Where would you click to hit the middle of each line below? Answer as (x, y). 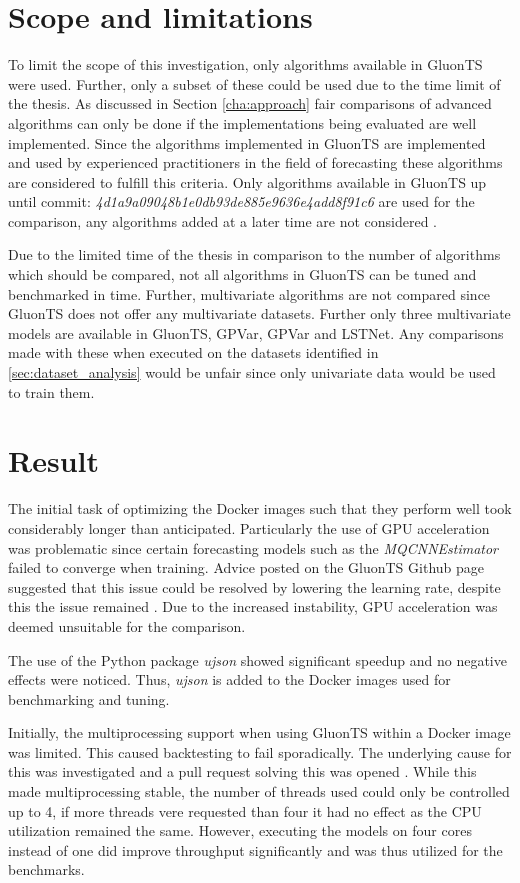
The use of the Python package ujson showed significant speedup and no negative (257, 659)
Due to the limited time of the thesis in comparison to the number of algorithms (254, 254)
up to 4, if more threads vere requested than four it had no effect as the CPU (245, 810)
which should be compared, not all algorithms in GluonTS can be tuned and (242, 274)
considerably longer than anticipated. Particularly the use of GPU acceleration (249, 527)
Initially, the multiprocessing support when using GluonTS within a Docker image (259, 732)
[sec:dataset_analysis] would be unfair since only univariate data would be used (252, 372)
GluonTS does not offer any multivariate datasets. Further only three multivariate (259, 313)
